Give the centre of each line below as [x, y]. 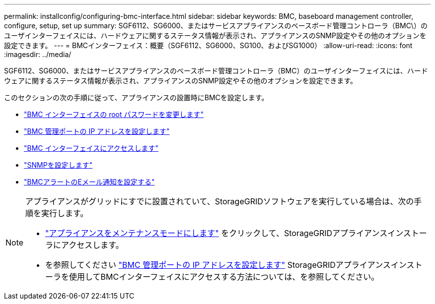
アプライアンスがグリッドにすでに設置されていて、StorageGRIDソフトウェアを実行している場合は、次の [220, 201]
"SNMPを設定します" [58, 165]
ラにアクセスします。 [84, 245]
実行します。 [65, 213]
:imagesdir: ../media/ [38, 54]
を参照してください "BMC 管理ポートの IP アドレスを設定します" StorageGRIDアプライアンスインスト [234, 265]
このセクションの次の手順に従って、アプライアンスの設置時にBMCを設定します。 [136, 97]
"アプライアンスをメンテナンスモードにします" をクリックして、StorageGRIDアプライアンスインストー [236, 233]
